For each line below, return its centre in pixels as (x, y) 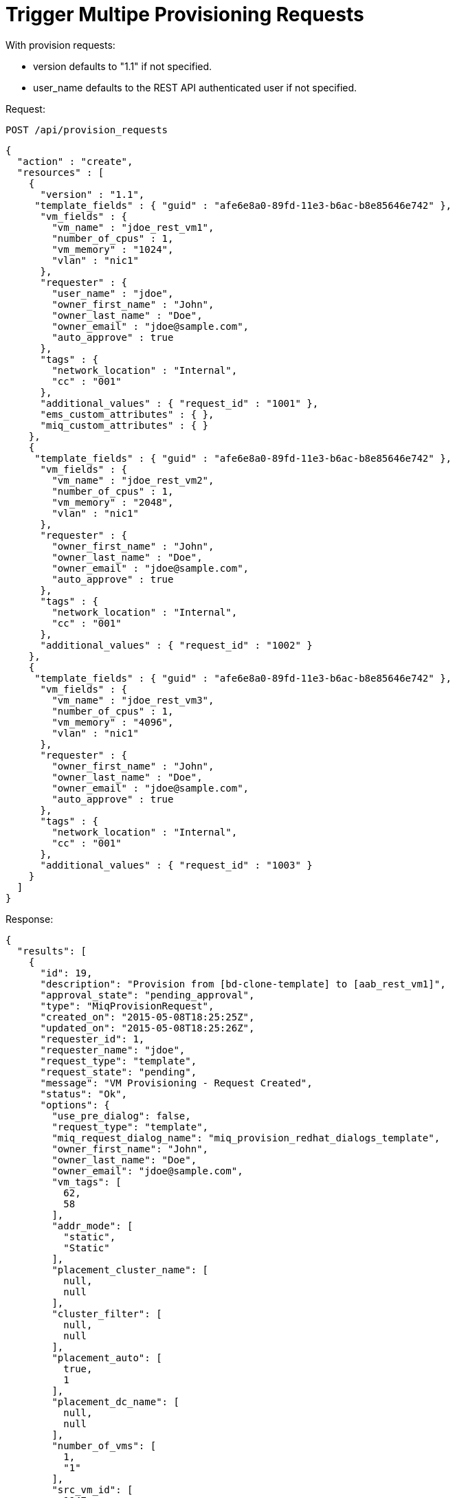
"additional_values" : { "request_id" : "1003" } (176, 865)
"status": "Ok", (84, 1094)
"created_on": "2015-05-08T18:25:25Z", (147, 1017)
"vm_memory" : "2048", (113, 502)
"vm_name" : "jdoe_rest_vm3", (133, 700)
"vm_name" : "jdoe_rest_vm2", (133, 480)
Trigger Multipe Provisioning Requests (185, 14)
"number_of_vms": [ (104, 1445)
